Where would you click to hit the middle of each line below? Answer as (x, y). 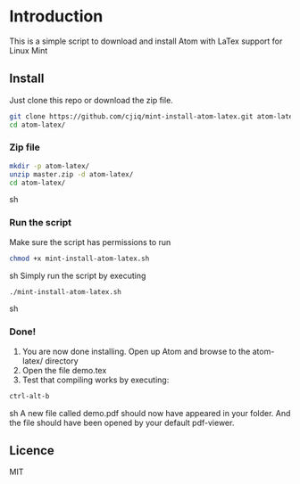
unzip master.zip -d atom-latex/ (71, 174)
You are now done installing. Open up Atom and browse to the (136, 351)
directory (61, 361)
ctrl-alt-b (29, 396)
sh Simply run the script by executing (78, 275)
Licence (32, 451)
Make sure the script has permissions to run (90, 242)
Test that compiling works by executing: (96, 380)
